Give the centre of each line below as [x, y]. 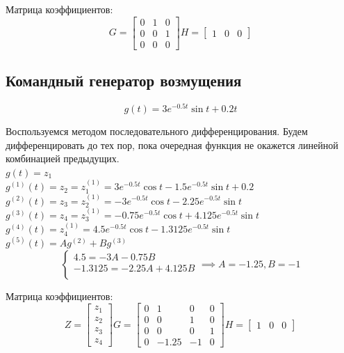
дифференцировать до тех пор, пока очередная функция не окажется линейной [172, 144]
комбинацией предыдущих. [63, 158]
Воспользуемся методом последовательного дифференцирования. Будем [157, 131]
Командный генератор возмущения [124, 80]
